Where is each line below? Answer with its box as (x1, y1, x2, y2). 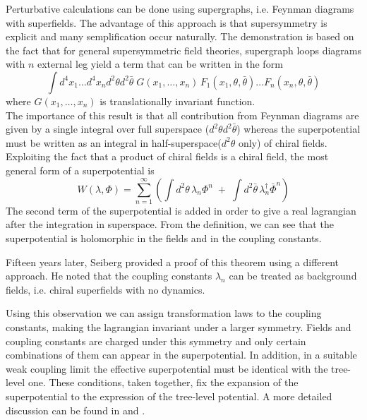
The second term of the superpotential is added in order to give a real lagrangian (6, 203, 356, 217)
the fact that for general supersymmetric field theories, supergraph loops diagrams (6, 42, 362, 57)
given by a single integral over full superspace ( (6, 121, 210, 136)
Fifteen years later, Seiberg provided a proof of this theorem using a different (6, 254, 339, 269)
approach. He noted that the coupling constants (6, 268, 212, 283)
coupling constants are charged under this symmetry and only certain (6, 333, 306, 348)
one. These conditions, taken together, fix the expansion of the (28, 375, 299, 390)
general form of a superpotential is (6, 162, 155, 177)
